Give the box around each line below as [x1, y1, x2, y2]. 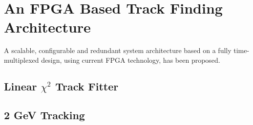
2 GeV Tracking [4, 107, 85, 122]
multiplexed [4, 54, 39, 65]
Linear [4, 78, 37, 93]
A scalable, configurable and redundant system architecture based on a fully [4, 45, 232, 55]
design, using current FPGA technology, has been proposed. [41, 54, 220, 65]
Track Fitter [55, 78, 119, 93]
